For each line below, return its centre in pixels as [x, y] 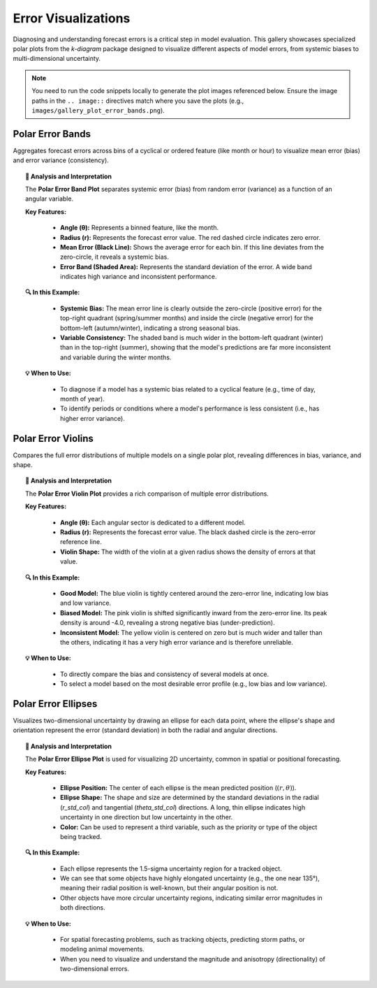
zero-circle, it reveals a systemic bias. [114, 257]
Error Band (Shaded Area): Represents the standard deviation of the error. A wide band [186, 266]
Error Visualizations [72, 18]
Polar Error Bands [52, 134]
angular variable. [49, 199]
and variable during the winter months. [116, 357]
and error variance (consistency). [61, 160]
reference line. [81, 542]
